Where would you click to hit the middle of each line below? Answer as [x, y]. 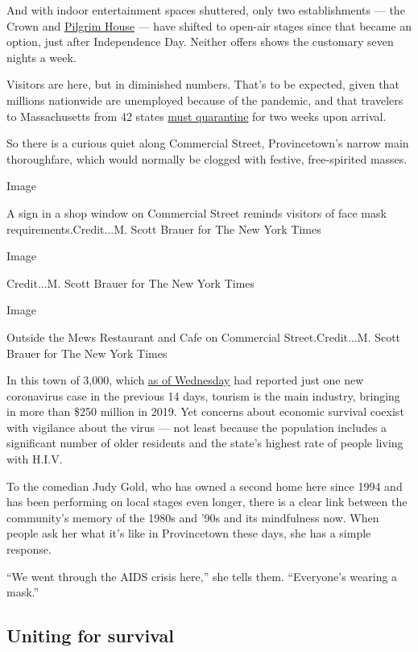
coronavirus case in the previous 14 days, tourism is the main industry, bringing [203, 395]
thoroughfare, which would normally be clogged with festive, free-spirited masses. [207, 158]
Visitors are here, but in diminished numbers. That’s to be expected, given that [203, 84]
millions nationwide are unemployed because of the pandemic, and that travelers [205, 100]
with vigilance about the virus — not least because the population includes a [197, 427]
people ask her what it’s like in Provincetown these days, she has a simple [189, 533]
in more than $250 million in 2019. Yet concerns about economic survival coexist [205, 411]
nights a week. [41, 57]
